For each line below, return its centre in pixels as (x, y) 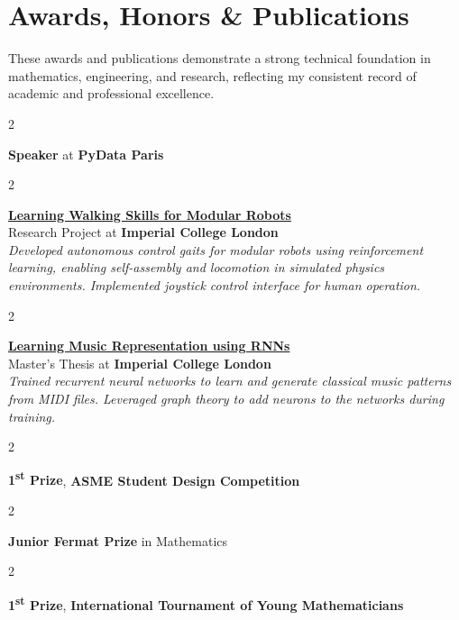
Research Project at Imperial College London (143, 232)
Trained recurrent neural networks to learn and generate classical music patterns (230, 381)
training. (32, 416)
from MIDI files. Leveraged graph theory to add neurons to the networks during (226, 399)
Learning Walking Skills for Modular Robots (150, 214)
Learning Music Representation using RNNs (149, 346)
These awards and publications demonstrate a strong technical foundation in (220, 58)
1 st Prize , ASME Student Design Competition (154, 479)
